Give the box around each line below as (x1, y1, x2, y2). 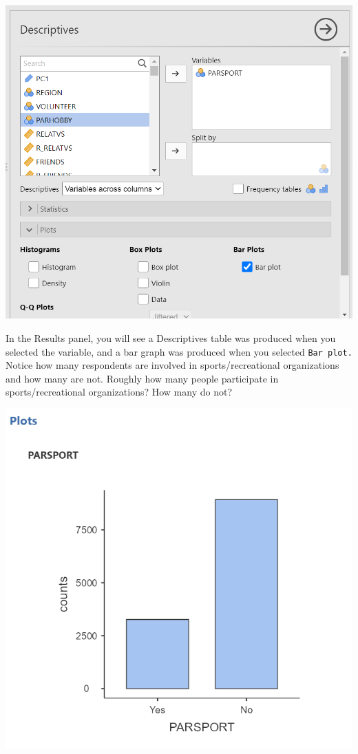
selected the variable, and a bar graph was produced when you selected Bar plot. (6, 344, 352, 358)
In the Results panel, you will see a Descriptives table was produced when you (6, 330, 336, 345)
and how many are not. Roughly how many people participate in (6, 371, 279, 385)
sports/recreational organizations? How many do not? (6, 385, 232, 399)
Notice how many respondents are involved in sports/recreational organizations (6, 358, 339, 372)
